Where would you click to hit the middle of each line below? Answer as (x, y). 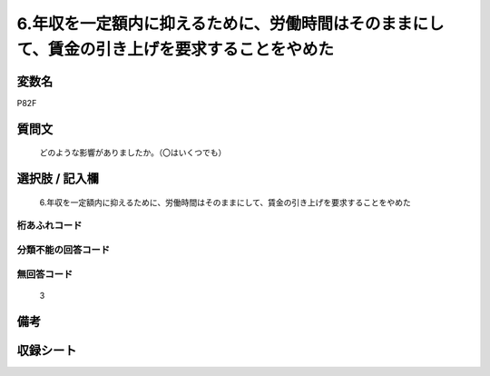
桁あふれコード (49, 225)
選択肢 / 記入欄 (58, 178)
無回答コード (45, 274)
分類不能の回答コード (64, 250)
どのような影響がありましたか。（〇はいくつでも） (133, 153)
